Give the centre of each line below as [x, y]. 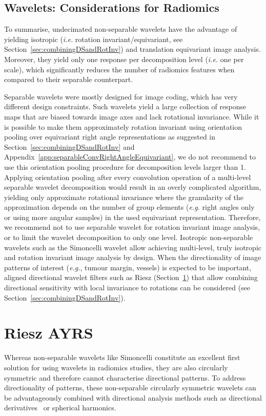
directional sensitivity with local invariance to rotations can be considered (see [127, 288]
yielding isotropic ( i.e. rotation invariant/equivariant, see [94, 39]
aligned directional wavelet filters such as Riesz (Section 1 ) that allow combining [131, 277]
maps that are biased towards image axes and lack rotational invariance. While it [132, 116]
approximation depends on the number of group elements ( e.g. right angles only [129, 207]
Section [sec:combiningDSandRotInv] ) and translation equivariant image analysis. [132, 49]
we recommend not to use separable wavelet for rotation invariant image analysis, [132, 227]
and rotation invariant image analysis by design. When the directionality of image [133, 257]
